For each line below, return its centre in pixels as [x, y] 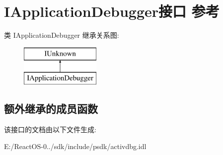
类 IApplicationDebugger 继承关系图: [62, 35]
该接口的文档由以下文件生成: [50, 129]
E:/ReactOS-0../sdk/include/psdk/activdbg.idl [75, 146]
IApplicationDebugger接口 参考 [112, 11]
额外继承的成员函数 [51, 109]
